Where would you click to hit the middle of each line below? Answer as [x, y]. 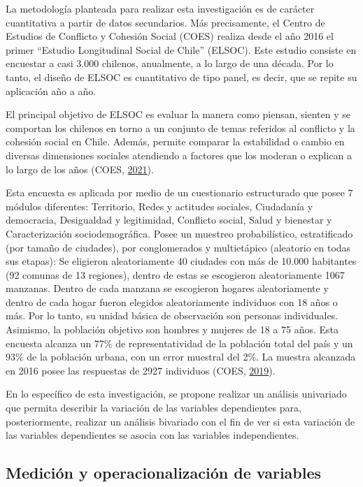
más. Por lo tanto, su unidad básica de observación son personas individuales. [172, 315]
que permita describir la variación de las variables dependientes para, [154, 408]
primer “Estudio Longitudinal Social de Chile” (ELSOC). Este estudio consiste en [181, 49]
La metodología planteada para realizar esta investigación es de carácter [160, 8]
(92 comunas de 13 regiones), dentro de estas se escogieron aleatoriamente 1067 [175, 274]
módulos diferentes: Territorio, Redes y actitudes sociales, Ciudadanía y [159, 206]
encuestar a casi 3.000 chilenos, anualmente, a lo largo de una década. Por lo [170, 63]
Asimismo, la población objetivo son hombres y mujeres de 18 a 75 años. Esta [172, 329]
